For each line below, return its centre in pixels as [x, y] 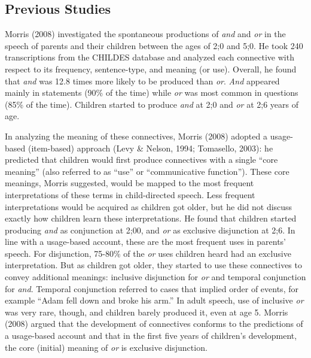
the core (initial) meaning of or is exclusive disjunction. [106, 347]
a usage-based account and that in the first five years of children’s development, [151, 336]
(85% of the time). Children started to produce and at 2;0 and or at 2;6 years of [152, 104]
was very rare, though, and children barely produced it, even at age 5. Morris [147, 312]
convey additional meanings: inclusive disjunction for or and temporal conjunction [155, 277]
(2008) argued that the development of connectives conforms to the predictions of [154, 324]
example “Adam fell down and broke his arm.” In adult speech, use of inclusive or [154, 300]
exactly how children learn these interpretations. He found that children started [151, 218]
